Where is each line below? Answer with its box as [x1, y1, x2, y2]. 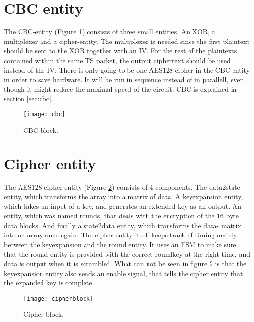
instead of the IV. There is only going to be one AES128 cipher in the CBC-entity [4, 64, 250, 75]
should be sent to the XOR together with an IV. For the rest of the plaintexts [4, 45, 237, 56]
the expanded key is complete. [4, 278, 94, 288]
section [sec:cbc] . [4, 93, 53, 104]
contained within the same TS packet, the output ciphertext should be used [4, 55, 231, 65]
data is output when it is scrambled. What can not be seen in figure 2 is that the [4, 258, 247, 268]
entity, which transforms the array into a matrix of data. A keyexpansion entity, [4, 191, 243, 201]
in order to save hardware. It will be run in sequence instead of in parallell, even [4, 74, 244, 85]
